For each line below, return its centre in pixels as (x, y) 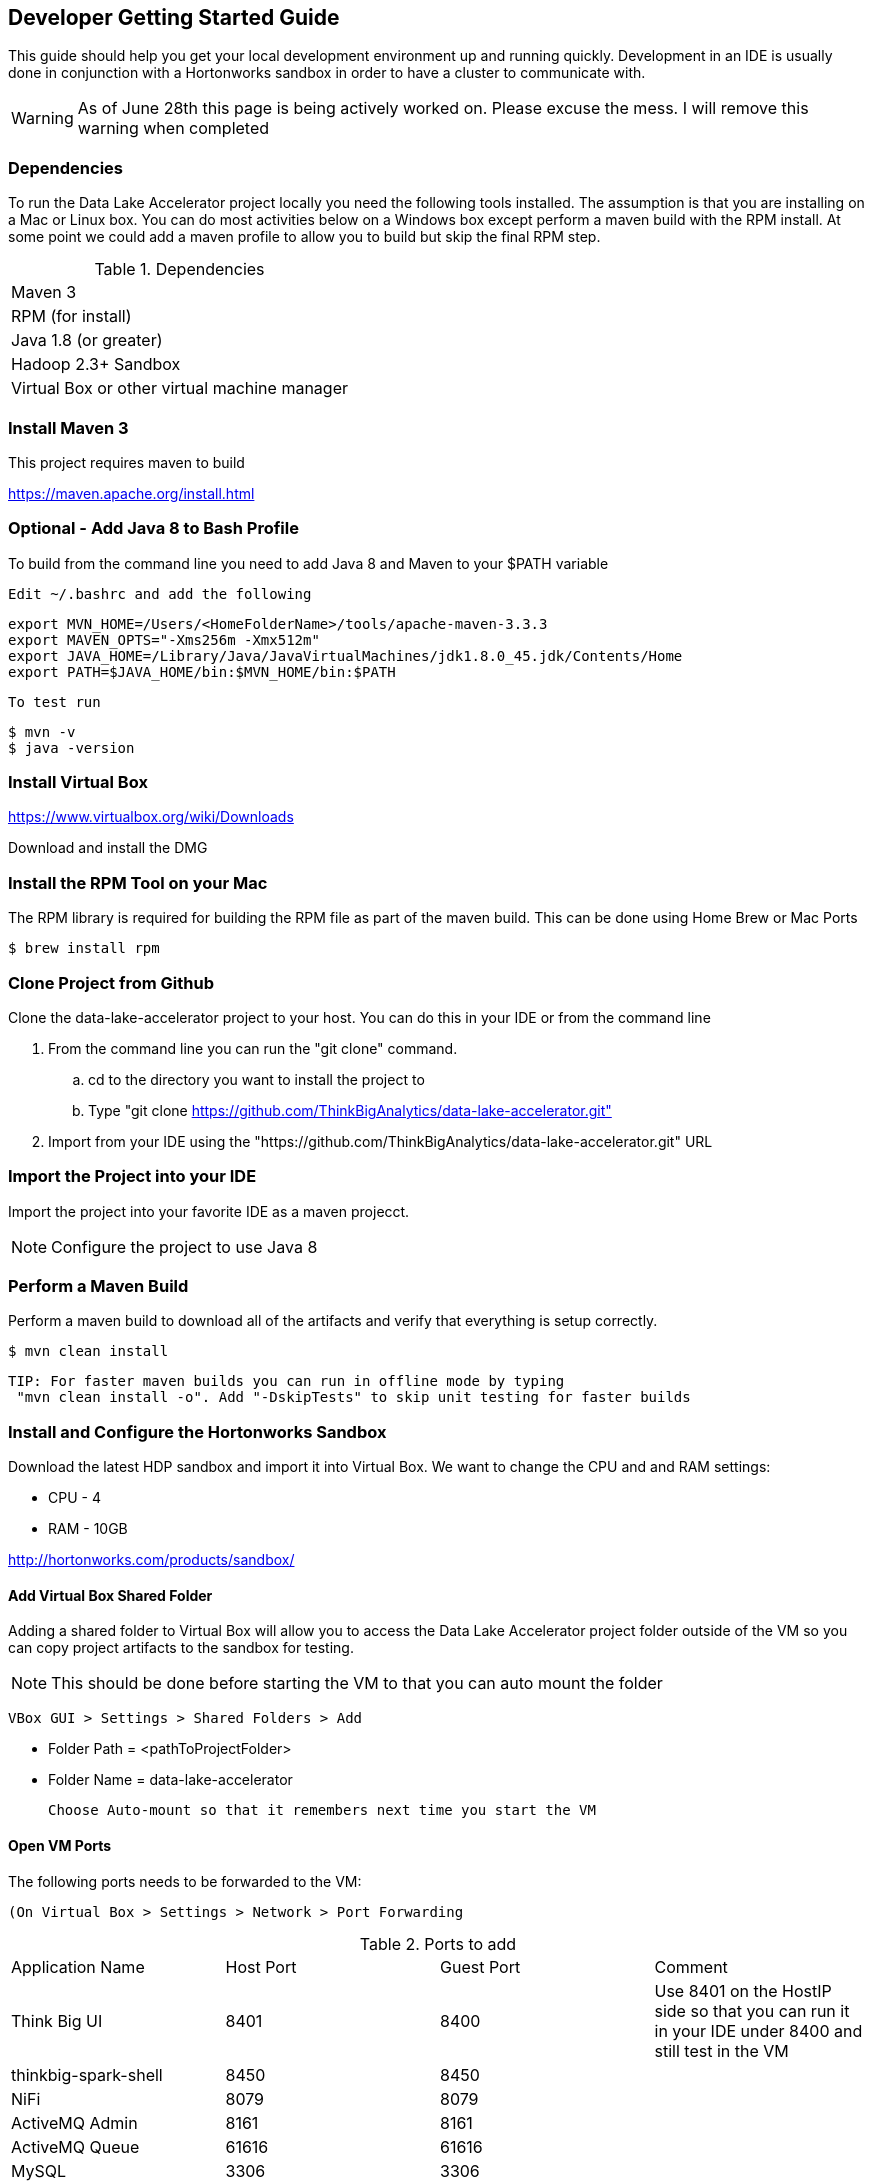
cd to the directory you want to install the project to (256, 1079)
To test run (54, 701)
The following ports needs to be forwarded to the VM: (185, 1881)
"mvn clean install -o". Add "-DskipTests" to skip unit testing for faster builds (353, 1397)
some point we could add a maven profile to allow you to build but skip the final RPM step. (304, 237)
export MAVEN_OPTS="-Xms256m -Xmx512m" (164, 639)
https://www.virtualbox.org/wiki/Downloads (151, 817)
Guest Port (480, 1966)
